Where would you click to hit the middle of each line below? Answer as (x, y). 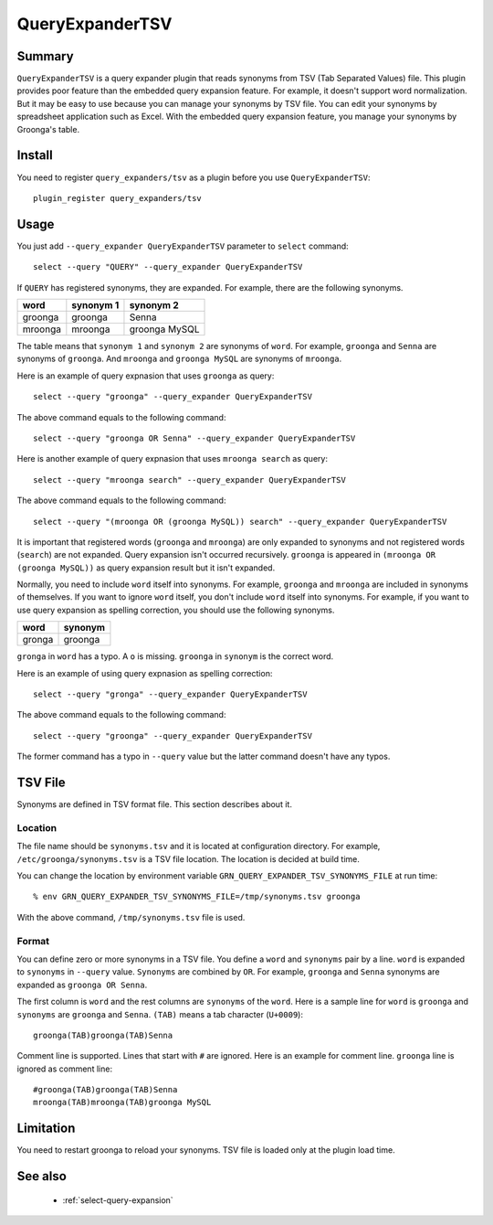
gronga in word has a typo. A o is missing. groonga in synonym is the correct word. (175, 656)
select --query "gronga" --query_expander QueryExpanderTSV (170, 694)
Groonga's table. (48, 129)
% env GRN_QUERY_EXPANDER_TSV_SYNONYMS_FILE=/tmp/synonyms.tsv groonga (197, 897)
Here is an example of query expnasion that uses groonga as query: (146, 376)
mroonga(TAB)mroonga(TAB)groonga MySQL (122, 1102)
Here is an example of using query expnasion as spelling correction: (145, 673)
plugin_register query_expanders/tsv (118, 198)
